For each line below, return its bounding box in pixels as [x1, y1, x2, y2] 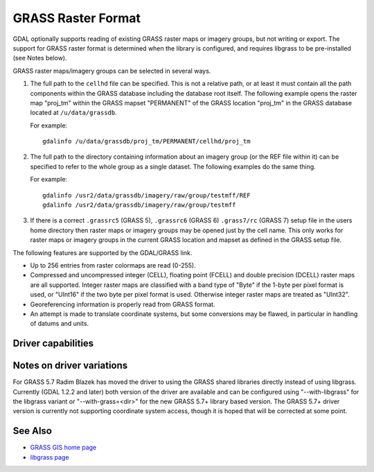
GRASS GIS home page [30, 444, 97, 452]
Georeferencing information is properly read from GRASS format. [30, 300, 215, 308]
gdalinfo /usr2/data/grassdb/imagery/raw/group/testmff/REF [42, 191, 251, 199]
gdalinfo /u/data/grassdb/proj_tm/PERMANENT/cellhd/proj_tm [42, 137, 251, 146]
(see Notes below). [12, 54, 67, 62]
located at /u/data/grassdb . [30, 108, 117, 117]
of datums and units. [30, 320, 89, 328]
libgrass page [30, 453, 69, 461]
